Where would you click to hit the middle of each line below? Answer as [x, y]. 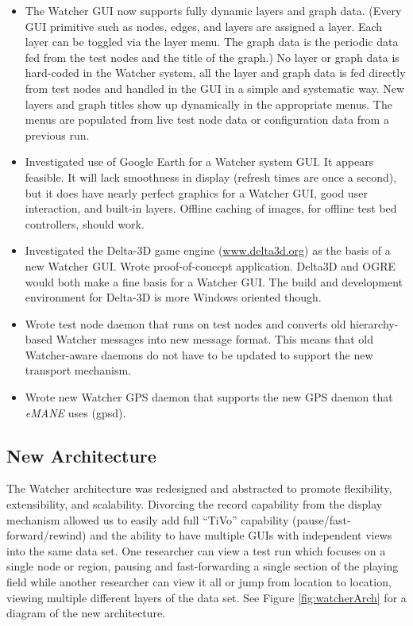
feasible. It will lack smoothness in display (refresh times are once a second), [211, 177]
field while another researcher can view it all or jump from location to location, [199, 582]
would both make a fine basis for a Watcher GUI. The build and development [214, 281]
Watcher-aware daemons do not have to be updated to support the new [199, 354]
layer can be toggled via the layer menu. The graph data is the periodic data [212, 42]
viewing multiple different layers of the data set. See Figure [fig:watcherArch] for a [206, 597]
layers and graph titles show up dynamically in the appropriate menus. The [208, 104]
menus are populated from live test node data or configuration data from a [207, 119]
